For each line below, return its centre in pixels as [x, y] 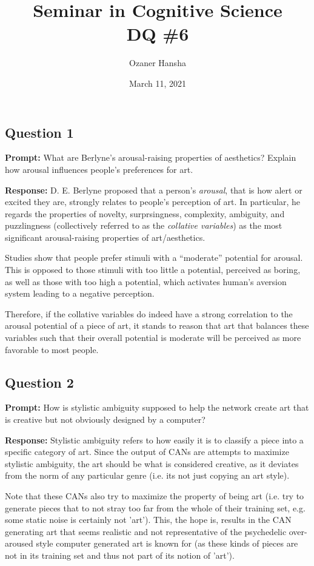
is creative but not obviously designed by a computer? [105, 419]
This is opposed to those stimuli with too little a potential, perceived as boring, [153, 270]
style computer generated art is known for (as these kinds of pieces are [167, 543]
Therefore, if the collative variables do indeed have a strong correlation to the [149, 313]
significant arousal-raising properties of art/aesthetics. [105, 237]
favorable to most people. [52, 349]
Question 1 [39, 132]
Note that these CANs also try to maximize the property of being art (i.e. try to [155, 495]
